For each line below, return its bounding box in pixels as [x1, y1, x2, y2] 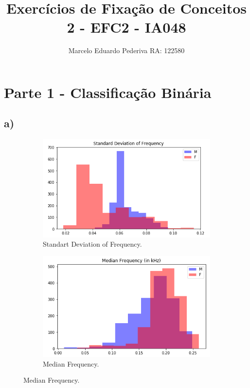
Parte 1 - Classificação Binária [4, 82, 212, 102]
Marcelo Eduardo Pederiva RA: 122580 [68, 45, 185, 56]
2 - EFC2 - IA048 [67, 17, 186, 37]
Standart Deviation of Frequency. [43, 239, 142, 249]
